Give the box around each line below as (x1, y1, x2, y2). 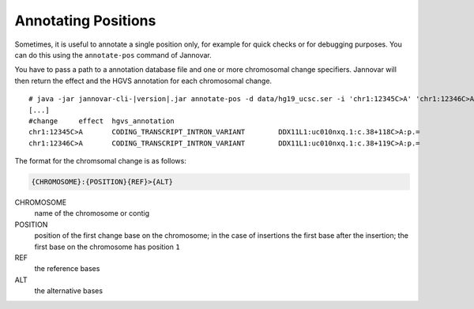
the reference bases (34, 264, 100, 273)
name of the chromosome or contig (34, 209, 150, 218)
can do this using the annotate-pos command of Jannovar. (14, 50, 213, 59)
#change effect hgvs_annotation (28, 116, 175, 126)
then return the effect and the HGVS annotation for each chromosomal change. (14, 76, 273, 85)
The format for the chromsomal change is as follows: (14, 156, 187, 166)
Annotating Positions (14, 12, 156, 29)
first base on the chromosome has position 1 (34, 242, 181, 251)
